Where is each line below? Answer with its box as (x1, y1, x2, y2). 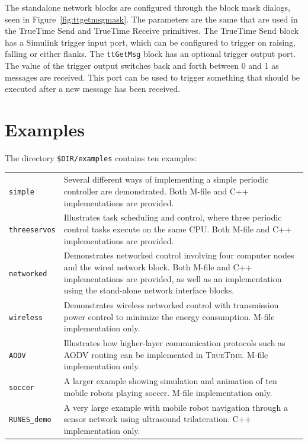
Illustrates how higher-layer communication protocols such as (63, 337, 285, 349)
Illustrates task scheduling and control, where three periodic (63, 211, 282, 223)
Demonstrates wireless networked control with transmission (63, 299, 279, 311)
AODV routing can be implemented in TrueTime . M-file (63, 348, 268, 360)
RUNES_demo (9, 416, 52, 424)
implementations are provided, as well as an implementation (63, 272, 282, 285)
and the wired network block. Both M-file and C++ (63, 261, 252, 273)
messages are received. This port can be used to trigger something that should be (5, 71, 300, 83)
